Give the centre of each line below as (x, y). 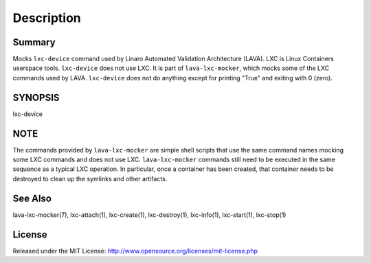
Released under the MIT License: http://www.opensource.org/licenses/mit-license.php (135, 251)
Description (47, 18)
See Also (32, 198)
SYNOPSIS (36, 97)
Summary (34, 42)
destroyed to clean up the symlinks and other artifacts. (90, 179)
